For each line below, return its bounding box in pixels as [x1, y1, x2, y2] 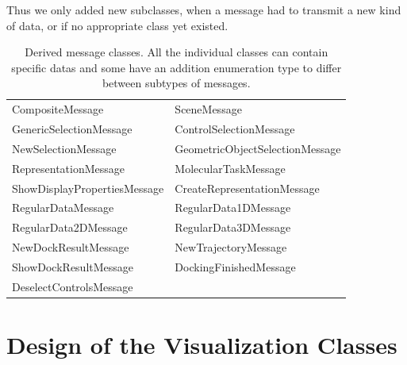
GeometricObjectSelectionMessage [175, 140, 341, 156]
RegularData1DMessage [175, 199, 291, 216]
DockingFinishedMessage [175, 258, 296, 275]
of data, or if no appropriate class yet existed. [6, 17, 228, 33]
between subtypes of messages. [102, 75, 251, 91]
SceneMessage [175, 101, 242, 117]
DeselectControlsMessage [12, 278, 133, 294]
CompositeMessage [12, 101, 104, 117]
